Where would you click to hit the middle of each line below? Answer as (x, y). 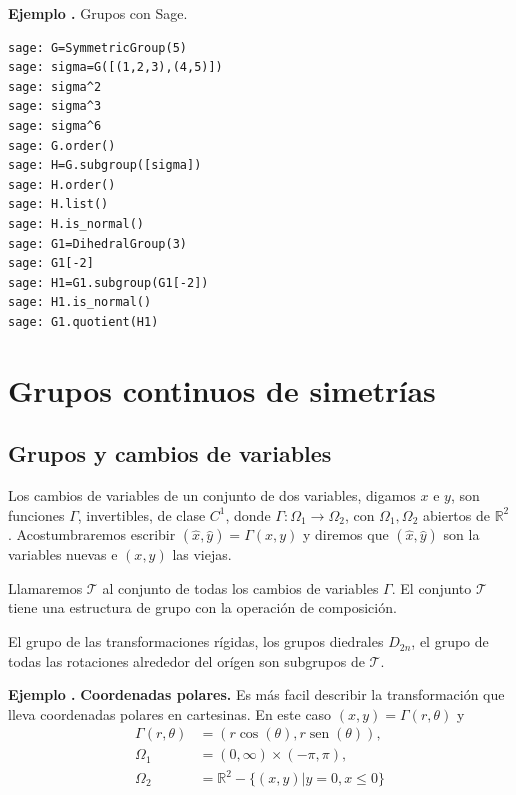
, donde (248, 514)
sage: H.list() (58, 204)
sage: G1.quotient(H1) (83, 321)
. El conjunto (431, 587)
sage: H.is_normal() (76, 223)
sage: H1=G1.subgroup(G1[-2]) (108, 282)
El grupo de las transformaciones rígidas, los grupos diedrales (196, 641)
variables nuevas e (63, 554)
